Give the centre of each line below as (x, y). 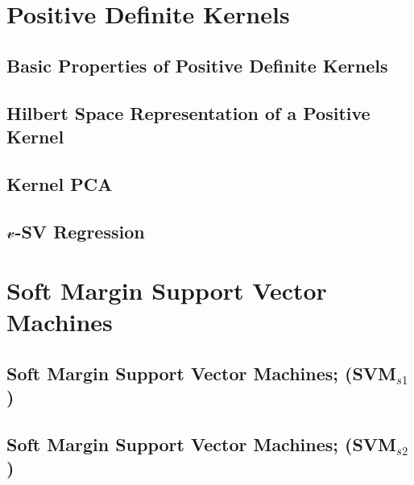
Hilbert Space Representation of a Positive (188, 112)
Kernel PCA (60, 183)
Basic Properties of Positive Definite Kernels (197, 65)
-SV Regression (80, 231)
